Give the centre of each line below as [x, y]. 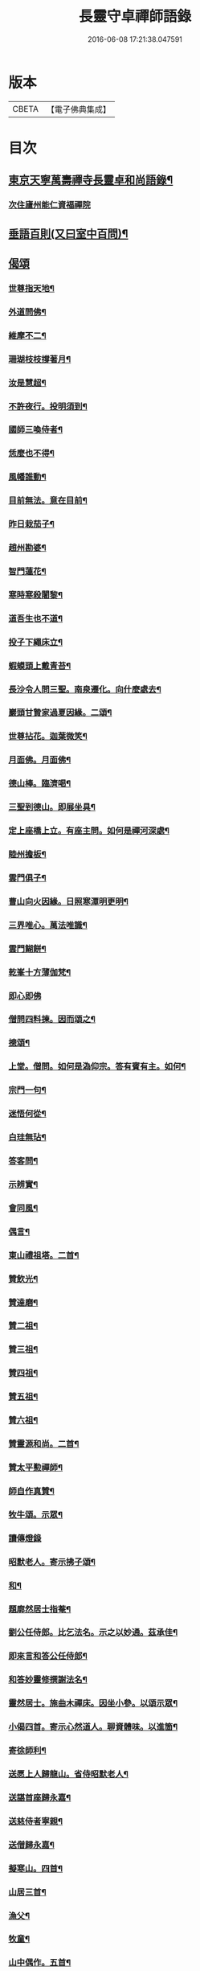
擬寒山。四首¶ [35, 1868]
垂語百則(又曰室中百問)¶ [68, 234]
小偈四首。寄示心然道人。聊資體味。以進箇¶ [93, 1727]
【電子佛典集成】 [78, 109]
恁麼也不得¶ [31, 454]
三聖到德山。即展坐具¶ [52, 807]
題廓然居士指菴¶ [40, 1609]
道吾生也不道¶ [35, 618]
